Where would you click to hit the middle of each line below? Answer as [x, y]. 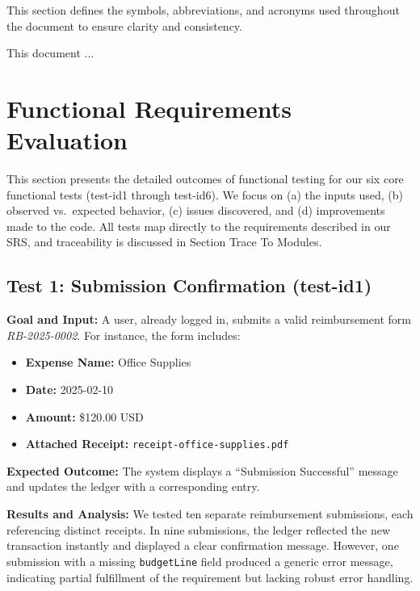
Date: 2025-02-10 [69, 390]
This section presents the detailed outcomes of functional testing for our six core [205, 179]
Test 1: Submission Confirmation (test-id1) [189, 285]
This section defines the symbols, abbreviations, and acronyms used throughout [203, 10]
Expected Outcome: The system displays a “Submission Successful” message [202, 470]
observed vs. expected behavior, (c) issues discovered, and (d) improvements [196, 210]
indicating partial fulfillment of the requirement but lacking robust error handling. [210, 577]
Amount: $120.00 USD [84, 416]
